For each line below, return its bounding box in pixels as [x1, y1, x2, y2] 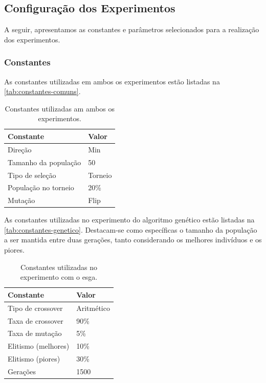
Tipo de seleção [8, 169, 56, 180]
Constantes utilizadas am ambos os [5, 103, 115, 114]
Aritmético [76, 302, 110, 313]
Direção [8, 144, 32, 154]
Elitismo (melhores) [8, 341, 70, 351]
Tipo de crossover [8, 302, 63, 313]
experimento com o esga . [20, 272, 98, 282]
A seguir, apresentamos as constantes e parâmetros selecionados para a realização [4, 24, 259, 35]
